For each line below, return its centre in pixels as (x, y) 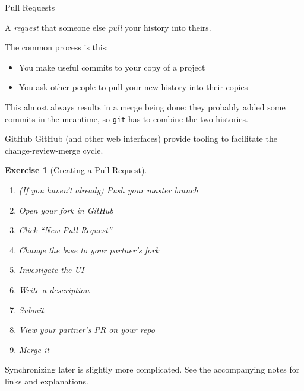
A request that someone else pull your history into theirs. (108, 27)
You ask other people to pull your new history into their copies (133, 87)
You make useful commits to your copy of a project (112, 67)
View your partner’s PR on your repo (87, 330)
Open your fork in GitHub (66, 210)
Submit (31, 309)
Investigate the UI (51, 270)
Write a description (54, 289)
